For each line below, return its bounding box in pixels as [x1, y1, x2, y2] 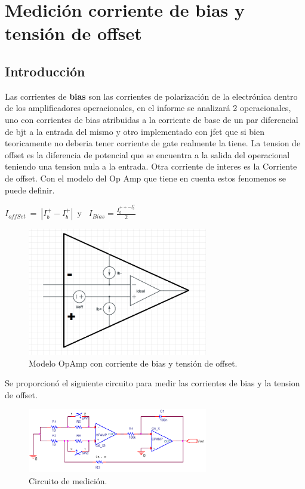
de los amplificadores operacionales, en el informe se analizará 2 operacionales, [5, 102, 291, 114]
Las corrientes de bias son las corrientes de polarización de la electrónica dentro [5, 90, 298, 102]
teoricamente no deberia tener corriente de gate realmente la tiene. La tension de [5, 137, 301, 149]
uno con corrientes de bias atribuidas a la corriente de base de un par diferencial [5, 113, 298, 125]
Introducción [5, 61, 85, 80]
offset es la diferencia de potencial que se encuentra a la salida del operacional [5, 148, 290, 161]
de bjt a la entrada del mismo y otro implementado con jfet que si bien [5, 125, 264, 137]
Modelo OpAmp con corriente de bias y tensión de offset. [29, 356, 238, 369]
